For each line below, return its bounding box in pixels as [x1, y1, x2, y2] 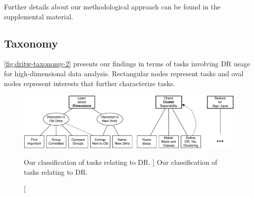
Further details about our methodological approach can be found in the [4, 1, 221, 11]
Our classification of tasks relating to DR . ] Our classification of [24, 157, 217, 167]
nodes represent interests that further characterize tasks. [4, 78, 175, 88]
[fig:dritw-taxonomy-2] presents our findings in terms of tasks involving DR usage [4, 58, 251, 69]
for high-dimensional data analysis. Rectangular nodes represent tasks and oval [4, 68, 244, 78]
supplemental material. [4, 11, 73, 21]
